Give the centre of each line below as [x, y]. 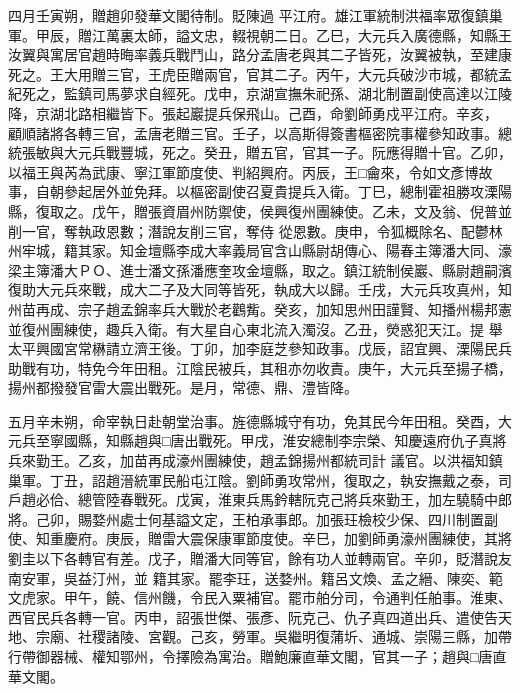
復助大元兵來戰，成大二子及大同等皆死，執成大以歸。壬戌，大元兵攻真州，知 [260, 289]
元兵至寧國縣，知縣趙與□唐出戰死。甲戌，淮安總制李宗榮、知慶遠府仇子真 [250, 440]
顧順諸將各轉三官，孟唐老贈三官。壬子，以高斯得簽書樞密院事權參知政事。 [253, 132]
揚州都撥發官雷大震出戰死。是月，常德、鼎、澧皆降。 [183, 387]
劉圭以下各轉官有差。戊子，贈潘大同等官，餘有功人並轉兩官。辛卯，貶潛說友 [260, 558]
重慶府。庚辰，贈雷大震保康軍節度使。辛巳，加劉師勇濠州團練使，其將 [280, 538]
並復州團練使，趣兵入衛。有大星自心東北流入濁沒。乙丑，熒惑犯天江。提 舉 [255, 328]
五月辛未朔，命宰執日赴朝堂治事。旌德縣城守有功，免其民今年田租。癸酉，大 [260, 420]
